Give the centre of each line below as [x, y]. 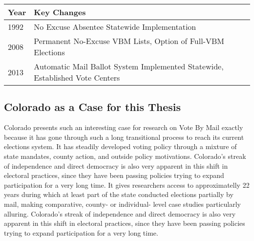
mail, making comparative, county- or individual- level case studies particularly [122, 204]
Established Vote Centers [77, 77]
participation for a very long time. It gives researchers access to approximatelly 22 [127, 185]
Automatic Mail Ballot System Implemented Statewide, [129, 66]
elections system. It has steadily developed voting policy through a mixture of [120, 146]
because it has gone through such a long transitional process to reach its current [124, 137]
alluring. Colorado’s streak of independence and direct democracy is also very [120, 213]
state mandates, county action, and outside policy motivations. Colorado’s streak [125, 156]
